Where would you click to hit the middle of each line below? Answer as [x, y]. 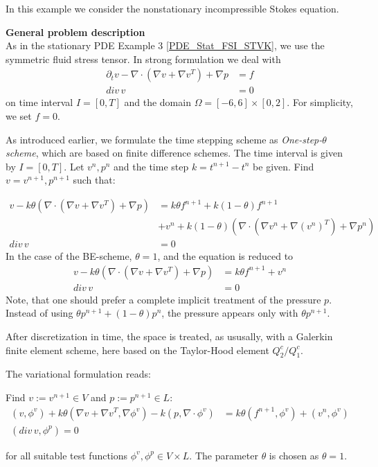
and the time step [151, 166]
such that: [94, 180]
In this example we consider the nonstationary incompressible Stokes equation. [172, 8]
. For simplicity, [320, 102]
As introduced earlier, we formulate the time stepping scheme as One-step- [164, 139]
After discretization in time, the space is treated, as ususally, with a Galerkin [169, 336]
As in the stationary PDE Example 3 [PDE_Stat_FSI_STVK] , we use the [165, 45]
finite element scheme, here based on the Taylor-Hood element [137, 350]
